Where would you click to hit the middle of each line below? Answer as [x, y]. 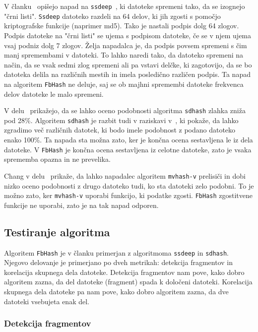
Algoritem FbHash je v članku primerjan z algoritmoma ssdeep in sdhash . [116, 252]
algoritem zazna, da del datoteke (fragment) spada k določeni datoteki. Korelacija [128, 282]
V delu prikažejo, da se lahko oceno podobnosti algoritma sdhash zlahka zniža [125, 110]
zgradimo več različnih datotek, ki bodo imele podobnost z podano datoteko [120, 130]
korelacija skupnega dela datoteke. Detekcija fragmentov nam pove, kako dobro [124, 272]
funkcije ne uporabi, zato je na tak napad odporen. [81, 205]
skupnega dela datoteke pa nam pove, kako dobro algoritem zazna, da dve [116, 292]
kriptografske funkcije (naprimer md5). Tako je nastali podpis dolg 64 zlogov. [122, 26]
